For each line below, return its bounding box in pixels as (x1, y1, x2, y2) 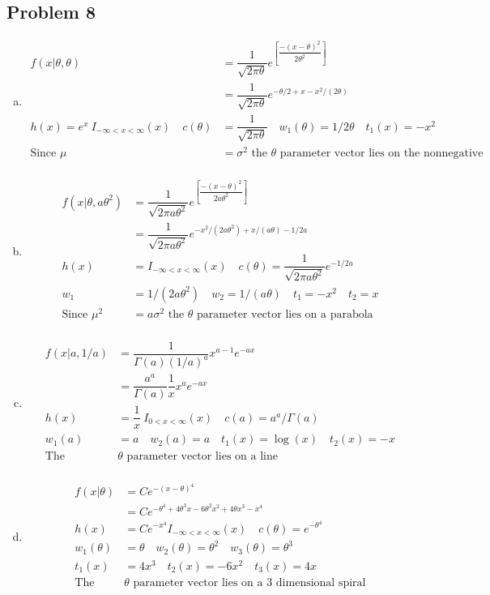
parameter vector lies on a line (126, 450, 278, 462)
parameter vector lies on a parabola (197, 308, 373, 320)
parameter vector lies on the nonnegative (279, 147, 484, 159)
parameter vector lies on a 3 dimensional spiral (133, 576, 366, 589)
